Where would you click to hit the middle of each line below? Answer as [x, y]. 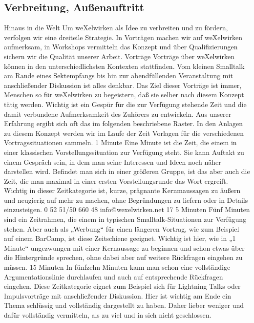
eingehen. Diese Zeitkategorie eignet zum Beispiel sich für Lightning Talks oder [122, 286]
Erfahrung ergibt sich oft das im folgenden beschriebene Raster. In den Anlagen [123, 123]
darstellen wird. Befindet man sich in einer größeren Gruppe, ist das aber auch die [127, 171]
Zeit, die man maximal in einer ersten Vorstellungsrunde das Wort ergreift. [116, 181]
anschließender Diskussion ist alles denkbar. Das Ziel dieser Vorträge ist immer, [123, 85]
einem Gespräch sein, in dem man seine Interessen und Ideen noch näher [113, 161]
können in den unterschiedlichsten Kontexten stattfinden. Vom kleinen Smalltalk [124, 66]
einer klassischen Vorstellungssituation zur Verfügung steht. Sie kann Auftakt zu [124, 152]
